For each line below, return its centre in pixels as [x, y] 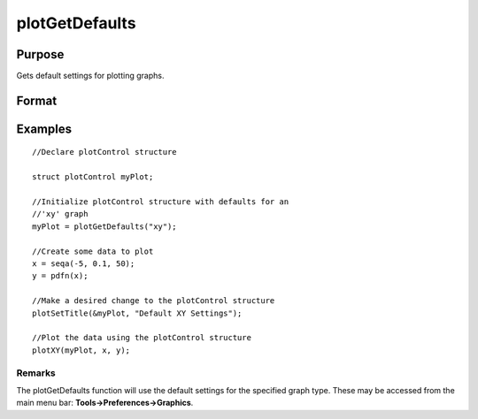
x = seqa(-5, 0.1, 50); [84, 264]
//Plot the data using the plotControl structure [142, 338]
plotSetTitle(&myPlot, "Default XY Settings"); [137, 313]
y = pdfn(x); [60, 276]
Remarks [36, 373]
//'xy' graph [60, 214]
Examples [44, 129]
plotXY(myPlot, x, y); [81, 350]
